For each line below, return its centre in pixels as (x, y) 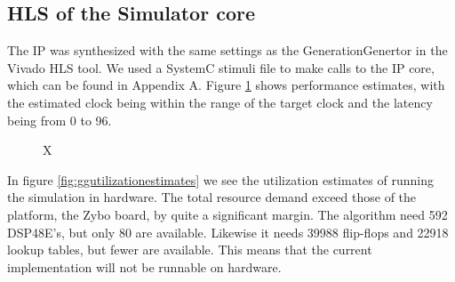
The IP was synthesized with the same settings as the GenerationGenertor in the (227, 50)
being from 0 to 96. (60, 120)
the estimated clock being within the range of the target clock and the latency (220, 102)
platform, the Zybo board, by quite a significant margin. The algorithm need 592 (227, 214)
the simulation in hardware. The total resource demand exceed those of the (212, 197)
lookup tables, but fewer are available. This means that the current (190, 250)
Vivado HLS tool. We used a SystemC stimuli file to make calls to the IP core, (221, 67)
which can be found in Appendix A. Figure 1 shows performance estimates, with (226, 85)
